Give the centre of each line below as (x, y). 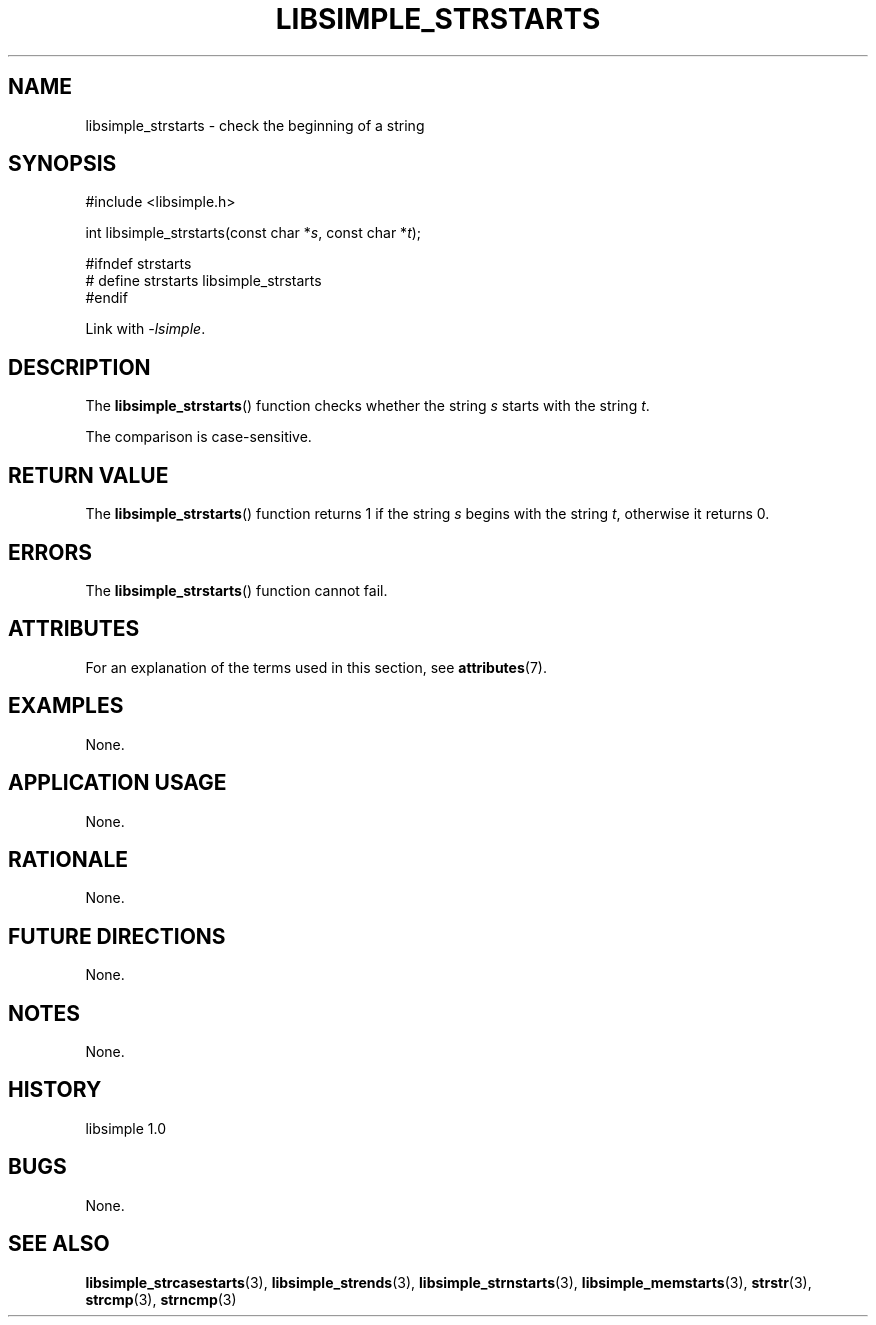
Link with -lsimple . (145, 329)
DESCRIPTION (79, 367)
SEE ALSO (59, 1244)
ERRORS (50, 552)
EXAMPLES (66, 706)
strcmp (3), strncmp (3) (161, 1299)
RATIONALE (68, 859)
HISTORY (55, 1090)
